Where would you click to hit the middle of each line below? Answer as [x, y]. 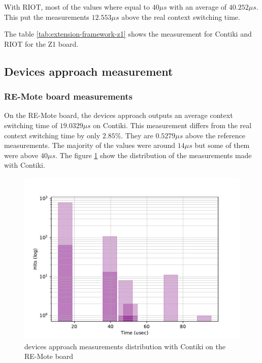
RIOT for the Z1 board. [41, 43]
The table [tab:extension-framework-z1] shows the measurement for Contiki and [128, 34]
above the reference [215, 135]
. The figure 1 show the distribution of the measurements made [154, 155]
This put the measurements [47, 17]
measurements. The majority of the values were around [90, 145]
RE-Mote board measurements [68, 96]
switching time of [31, 125]
